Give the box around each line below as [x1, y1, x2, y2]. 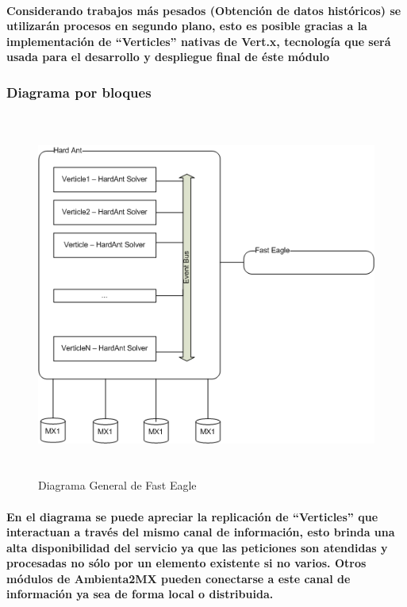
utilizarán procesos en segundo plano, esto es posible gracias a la [6, 17, 367, 34]
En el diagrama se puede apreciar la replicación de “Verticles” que [6, 508, 378, 524]
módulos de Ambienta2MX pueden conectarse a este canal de [6, 570, 351, 586]
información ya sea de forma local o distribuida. [6, 586, 274, 602]
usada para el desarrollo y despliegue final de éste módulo [6, 48, 330, 65]
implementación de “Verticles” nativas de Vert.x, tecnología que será [6, 33, 391, 49]
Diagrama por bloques [6, 82, 152, 102]
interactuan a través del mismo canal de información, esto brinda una [6, 524, 395, 540]
